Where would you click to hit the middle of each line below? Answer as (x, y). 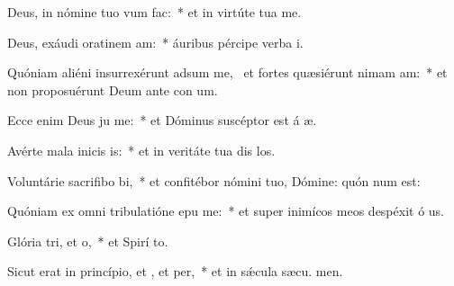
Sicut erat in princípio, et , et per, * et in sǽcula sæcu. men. (175, 271)
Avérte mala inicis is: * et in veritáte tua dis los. (141, 150)
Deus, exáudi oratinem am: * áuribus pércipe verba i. (155, 42)
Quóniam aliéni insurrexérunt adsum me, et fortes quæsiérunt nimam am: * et (227, 72)
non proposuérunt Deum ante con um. (113, 89)
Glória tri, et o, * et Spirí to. (88, 241)
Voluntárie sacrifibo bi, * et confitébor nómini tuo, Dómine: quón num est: (214, 180)
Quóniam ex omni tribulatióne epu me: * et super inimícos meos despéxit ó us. (226, 211)
